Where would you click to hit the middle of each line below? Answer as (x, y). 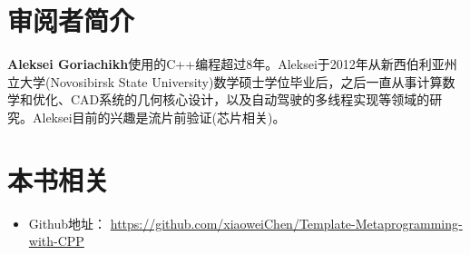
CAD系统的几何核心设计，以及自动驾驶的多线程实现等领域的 (250, 99)
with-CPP (56, 241)
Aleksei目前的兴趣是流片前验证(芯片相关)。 (159, 117)
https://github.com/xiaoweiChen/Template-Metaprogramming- (286, 223)
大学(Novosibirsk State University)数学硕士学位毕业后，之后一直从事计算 (231, 81)
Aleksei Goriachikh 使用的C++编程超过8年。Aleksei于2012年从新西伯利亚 (226, 64)
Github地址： (68, 223)
